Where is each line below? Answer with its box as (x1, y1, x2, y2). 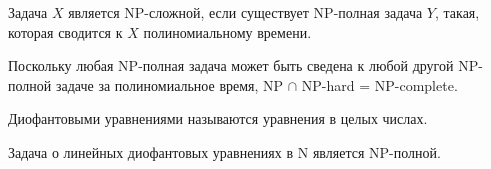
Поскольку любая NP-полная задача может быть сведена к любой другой (8, 55, 454, 76)
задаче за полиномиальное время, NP (55, 74, 284, 95)
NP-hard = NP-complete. (301, 74, 458, 95)
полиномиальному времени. (143, 21, 312, 42)
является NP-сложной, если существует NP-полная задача (68, 2, 423, 22)
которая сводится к (8, 21, 123, 42)
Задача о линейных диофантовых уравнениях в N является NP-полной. (8, 141, 441, 162)
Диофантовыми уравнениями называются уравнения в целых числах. (8, 108, 428, 129)
